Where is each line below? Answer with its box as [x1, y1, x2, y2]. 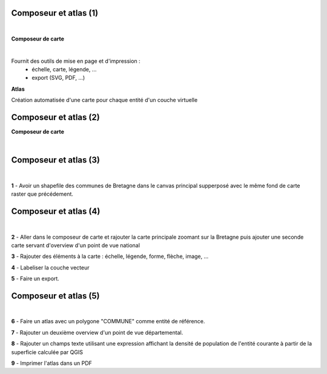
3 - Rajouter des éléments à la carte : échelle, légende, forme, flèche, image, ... [11, 253, 209, 260]
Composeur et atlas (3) [11, 155, 100, 166]
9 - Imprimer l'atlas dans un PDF [11, 359, 92, 367]
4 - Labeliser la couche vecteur [11, 263, 90, 271]
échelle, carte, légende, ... [31, 66, 97, 73]
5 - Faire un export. [11, 275, 60, 282]
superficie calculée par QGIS [11, 348, 83, 356]
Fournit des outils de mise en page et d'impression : [11, 57, 140, 65]
